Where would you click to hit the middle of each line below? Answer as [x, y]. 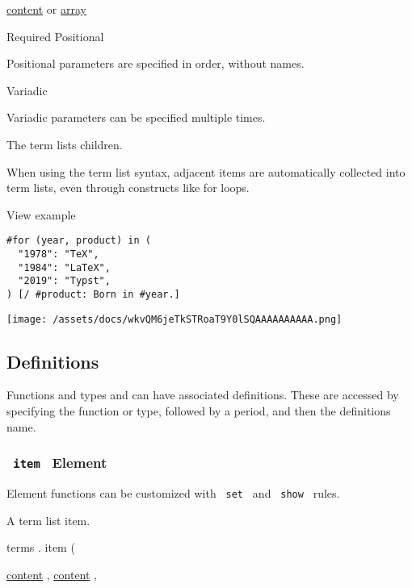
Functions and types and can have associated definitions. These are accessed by [203, 395]
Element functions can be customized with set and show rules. [173, 493]
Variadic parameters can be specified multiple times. [136, 117]
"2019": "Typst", [64, 281]
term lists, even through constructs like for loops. [128, 188]
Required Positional [55, 36]
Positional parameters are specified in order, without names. [156, 63]
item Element [60, 463]
